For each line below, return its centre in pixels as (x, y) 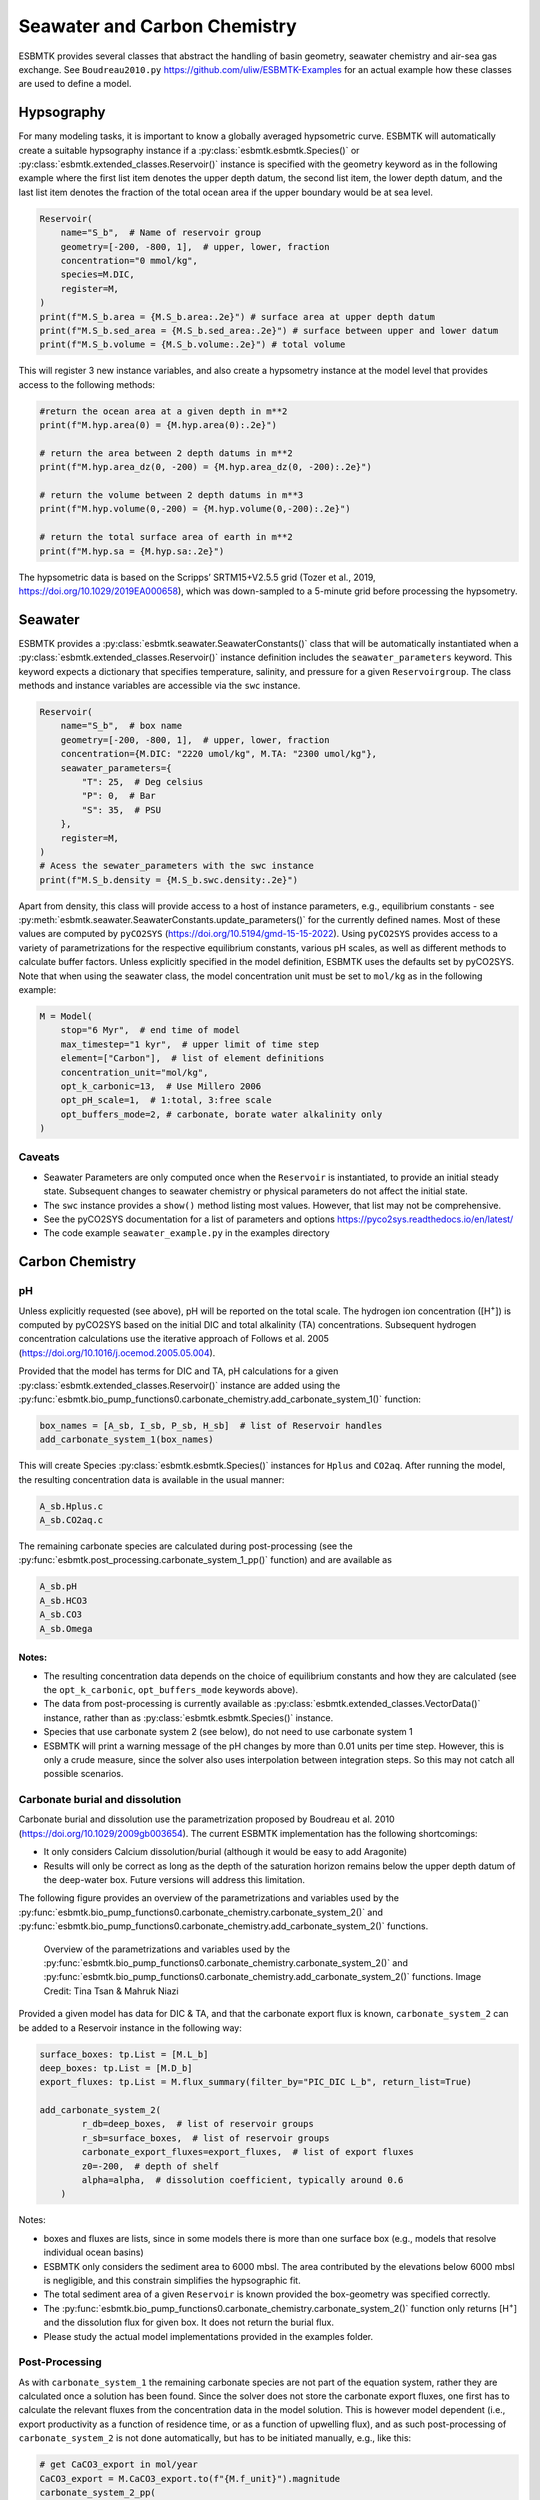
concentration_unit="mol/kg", (134, 1072)
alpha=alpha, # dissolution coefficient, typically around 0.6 (242, 2180)
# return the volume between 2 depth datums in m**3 (171, 495)
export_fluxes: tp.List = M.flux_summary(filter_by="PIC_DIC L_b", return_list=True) (255, 2082)
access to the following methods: (86, 384)
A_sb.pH (58, 1586)
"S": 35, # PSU (121, 809)
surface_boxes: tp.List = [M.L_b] (124, 2054)
